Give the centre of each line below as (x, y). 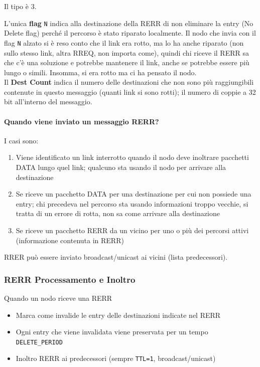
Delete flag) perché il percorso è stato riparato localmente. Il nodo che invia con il (130, 33)
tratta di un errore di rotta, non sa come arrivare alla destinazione (118, 213)
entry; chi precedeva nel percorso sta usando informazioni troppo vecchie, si (132, 203)
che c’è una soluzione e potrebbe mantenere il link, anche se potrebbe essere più (127, 62)
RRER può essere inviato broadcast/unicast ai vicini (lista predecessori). (116, 257)
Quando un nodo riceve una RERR (58, 298)
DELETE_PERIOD (39, 342)
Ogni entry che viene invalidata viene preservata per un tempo (112, 332)
